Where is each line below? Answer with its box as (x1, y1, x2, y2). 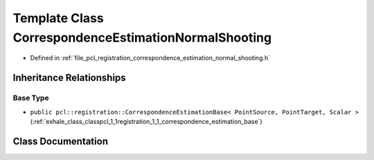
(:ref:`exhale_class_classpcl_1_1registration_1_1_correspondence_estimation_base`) (30, 117, 262, 125)
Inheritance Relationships (12, 72, 126, 84)
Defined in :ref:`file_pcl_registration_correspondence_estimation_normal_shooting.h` (30, 54, 271, 62)
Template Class (12, 10, 104, 26)
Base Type (12, 94, 49, 103)
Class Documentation (12, 135, 109, 147)
